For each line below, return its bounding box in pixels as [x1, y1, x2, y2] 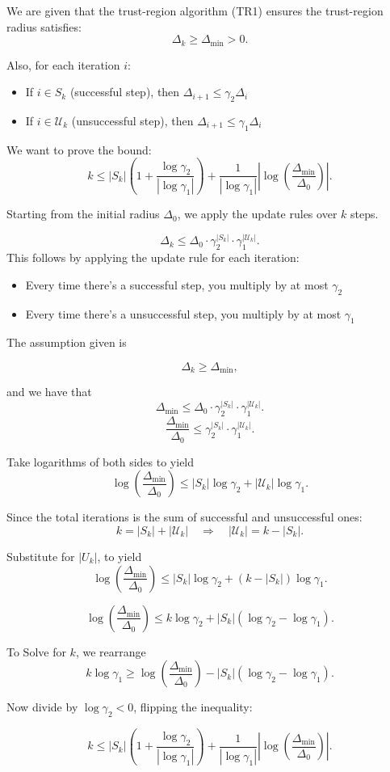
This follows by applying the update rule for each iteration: [6, 249, 300, 266]
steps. [350, 205, 379, 222]
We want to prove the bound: [6, 141, 152, 158]
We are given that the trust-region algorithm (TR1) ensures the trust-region [6, 2, 384, 19]
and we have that [6, 383, 92, 400]
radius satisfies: [6, 18, 82, 35]
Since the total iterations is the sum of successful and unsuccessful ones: [6, 508, 363, 525]
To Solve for [6, 643, 66, 660]
